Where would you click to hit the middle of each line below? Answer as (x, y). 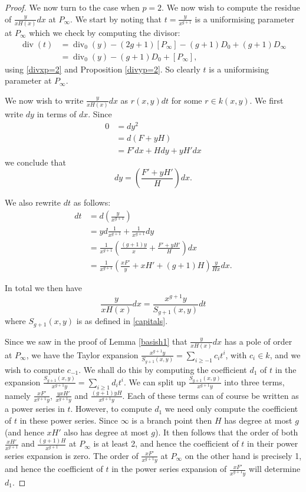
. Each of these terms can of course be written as (210, 395)
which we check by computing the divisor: (105, 32)
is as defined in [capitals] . (122, 321)
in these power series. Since (69, 420)
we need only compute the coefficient (231, 409)
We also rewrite (33, 202)
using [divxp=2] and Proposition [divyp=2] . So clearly (103, 69)
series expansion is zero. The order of (72, 455)
